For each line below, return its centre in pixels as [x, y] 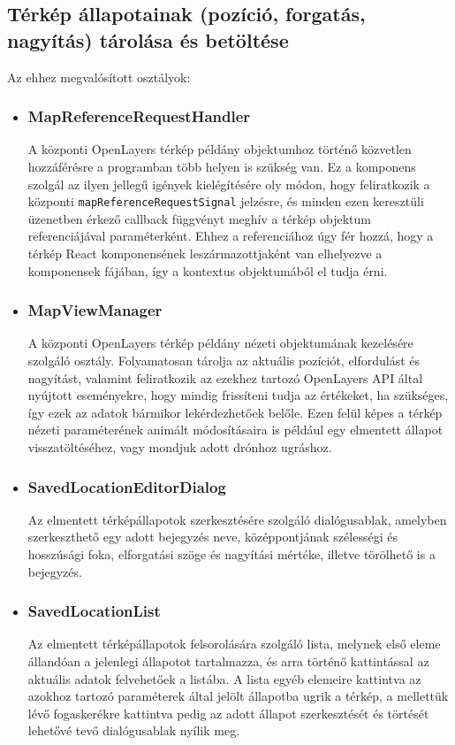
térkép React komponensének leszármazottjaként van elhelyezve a [205, 253]
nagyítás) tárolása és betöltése [148, 39]
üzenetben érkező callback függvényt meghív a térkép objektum [199, 218]
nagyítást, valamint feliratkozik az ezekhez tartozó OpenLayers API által [225, 377]
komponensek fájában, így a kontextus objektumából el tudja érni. [208, 270]
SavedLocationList [94, 611]
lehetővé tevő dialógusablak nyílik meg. [134, 730]
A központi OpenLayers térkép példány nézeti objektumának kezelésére [220, 343]
